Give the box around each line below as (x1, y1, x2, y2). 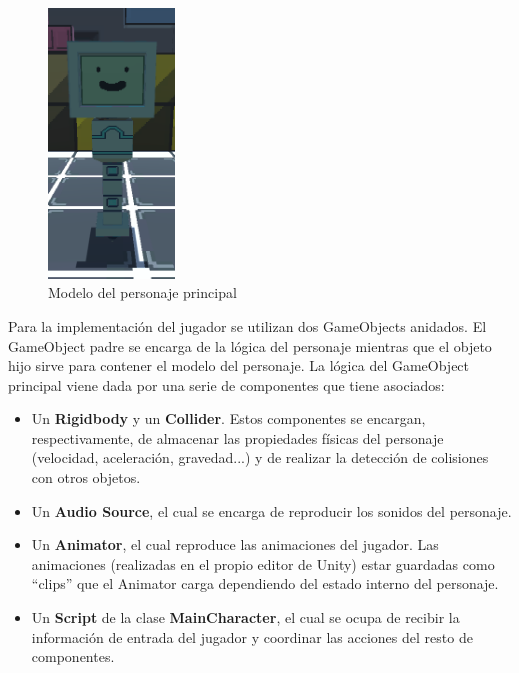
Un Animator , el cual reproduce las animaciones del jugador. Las (31, 534, 439, 555)
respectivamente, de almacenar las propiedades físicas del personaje (31, 427, 444, 448)
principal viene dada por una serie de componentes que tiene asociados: (8, 374, 445, 395)
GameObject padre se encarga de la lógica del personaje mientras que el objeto (8, 335, 492, 356)
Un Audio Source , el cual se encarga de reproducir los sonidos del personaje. (31, 500, 512, 521)
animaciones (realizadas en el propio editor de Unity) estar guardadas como (31, 553, 495, 574)
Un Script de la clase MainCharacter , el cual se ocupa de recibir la (31, 607, 460, 628)
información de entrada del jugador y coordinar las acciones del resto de (31, 626, 473, 647)
